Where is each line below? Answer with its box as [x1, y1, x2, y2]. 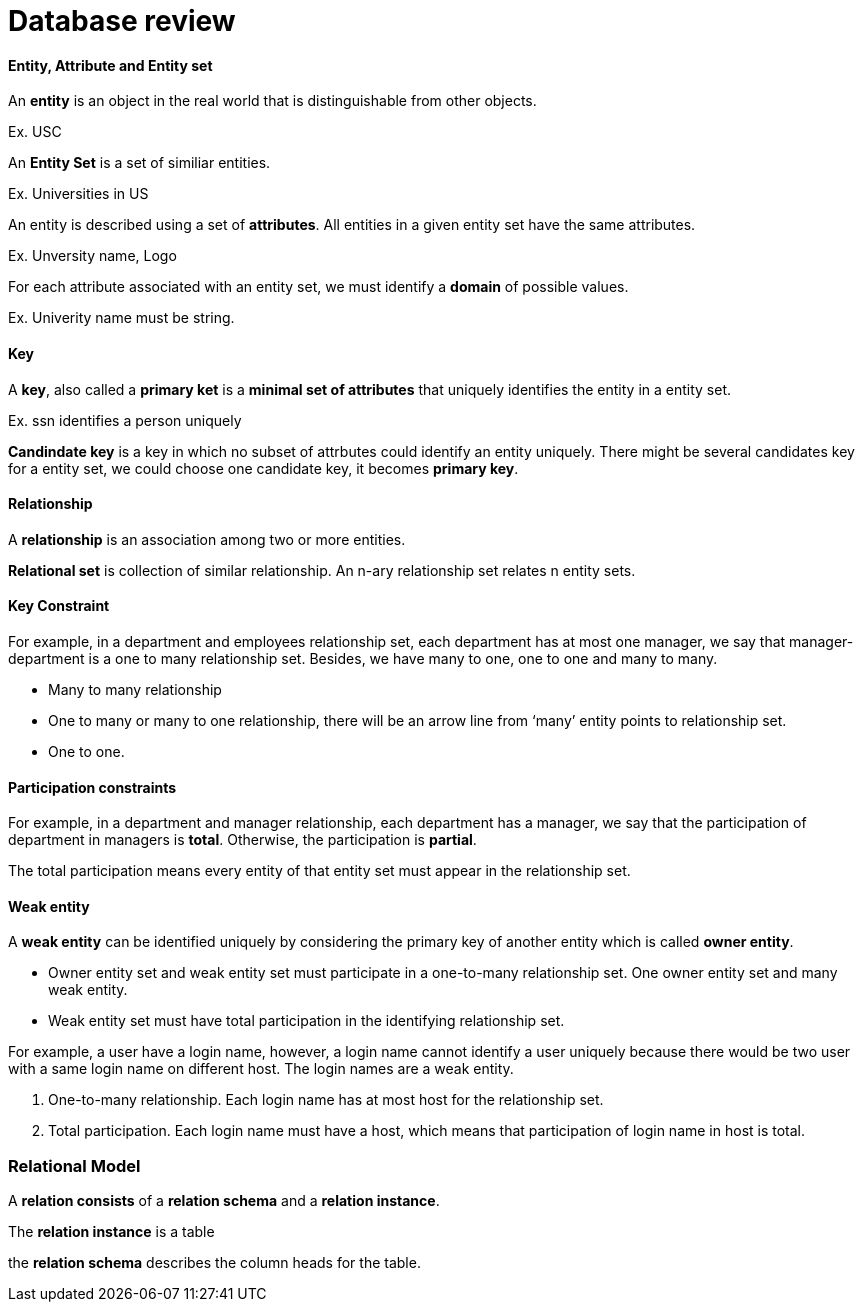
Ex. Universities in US [8, 185, 149, 203]
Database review [8, 4, 236, 38]
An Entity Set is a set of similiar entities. [8, 154, 271, 172]
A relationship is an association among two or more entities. [8, 530, 406, 548]
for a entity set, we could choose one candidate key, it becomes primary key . [8, 459, 519, 477]
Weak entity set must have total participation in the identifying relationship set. [48, 1012, 565, 1030]
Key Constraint [8, 597, 110, 615]
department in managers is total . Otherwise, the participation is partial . [8, 831, 477, 849]
